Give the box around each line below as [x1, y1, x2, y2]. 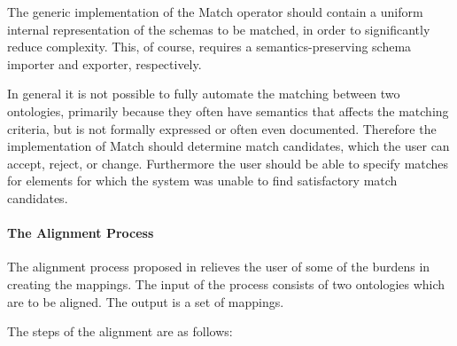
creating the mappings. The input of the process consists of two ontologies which [7, 274, 445, 293]
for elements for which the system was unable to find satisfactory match [7, 171, 398, 190]
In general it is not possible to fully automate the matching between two [7, 84, 400, 103]
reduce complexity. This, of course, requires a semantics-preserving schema [7, 37, 412, 56]
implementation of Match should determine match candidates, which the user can [7, 137, 450, 155]
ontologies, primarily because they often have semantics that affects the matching [7, 101, 449, 120]
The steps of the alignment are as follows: [7, 322, 233, 341]
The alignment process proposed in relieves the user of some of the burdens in [7, 257, 430, 276]
